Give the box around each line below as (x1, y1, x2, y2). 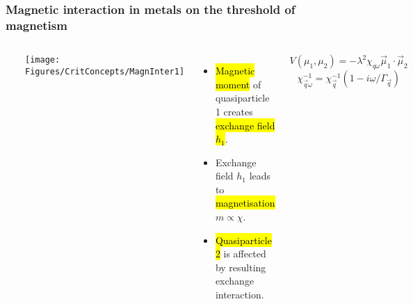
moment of (215, 77, 261, 91)
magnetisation (215, 195, 275, 210)
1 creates (215, 104, 253, 118)
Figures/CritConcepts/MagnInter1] (25, 66, 185, 77)
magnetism (6, 16, 67, 33)
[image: (25, 55, 60, 65)
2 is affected (215, 246, 266, 261)
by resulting (215, 259, 266, 274)
